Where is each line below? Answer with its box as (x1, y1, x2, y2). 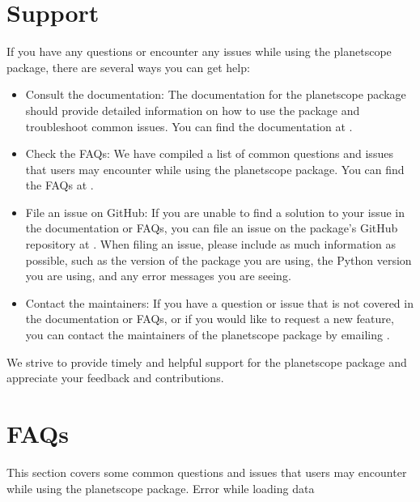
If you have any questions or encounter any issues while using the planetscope (6, 43, 392, 60)
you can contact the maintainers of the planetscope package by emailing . (25, 326, 390, 343)
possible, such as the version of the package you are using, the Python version (25, 251, 412, 268)
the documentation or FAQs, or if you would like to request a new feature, (25, 310, 394, 327)
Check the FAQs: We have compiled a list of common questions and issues (25, 145, 393, 162)
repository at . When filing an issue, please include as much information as (25, 236, 396, 253)
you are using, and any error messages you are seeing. (25, 267, 291, 284)
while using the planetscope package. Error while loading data (6, 479, 315, 496)
